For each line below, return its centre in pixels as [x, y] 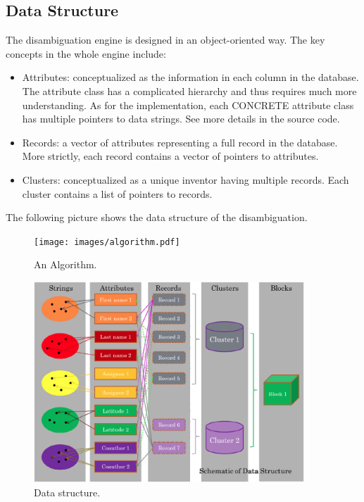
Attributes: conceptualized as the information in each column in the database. [190, 77]
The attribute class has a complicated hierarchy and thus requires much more [189, 90]
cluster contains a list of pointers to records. [117, 193]
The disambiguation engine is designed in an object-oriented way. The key [165, 40]
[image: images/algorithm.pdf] [107, 242]
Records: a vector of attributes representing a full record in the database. [180, 142]
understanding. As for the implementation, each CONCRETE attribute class [188, 105]
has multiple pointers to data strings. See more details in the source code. [181, 119]
